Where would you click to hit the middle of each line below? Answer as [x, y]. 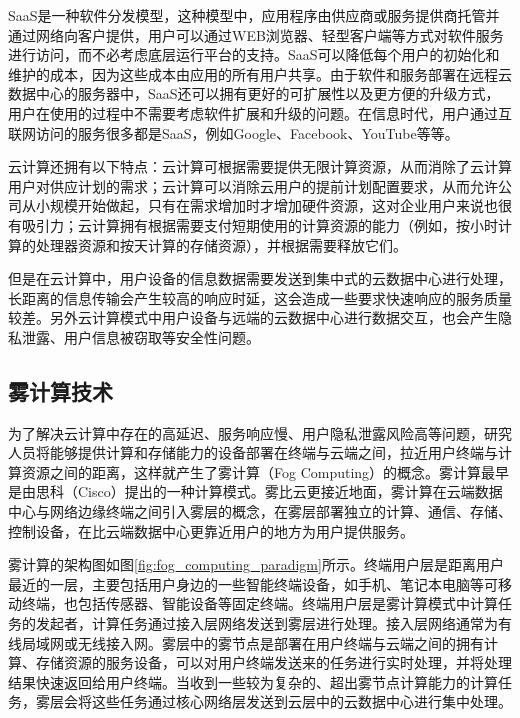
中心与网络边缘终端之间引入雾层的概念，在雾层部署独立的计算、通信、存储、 [260, 511]
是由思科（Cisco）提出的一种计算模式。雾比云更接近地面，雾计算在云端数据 [255, 491]
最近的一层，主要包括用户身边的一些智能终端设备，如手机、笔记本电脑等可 [253, 583]
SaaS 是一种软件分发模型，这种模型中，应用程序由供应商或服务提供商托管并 [254, 15]
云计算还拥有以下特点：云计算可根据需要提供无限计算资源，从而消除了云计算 [260, 166]
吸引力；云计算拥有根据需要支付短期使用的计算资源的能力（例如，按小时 [259, 224]
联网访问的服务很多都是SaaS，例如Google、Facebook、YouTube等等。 [233, 132]
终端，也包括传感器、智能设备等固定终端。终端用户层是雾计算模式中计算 [259, 603]
